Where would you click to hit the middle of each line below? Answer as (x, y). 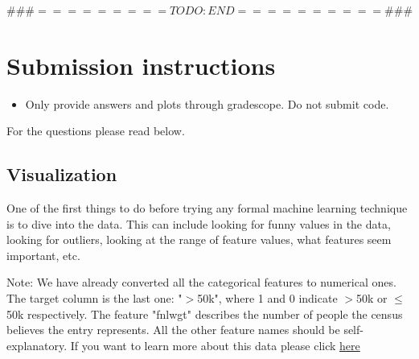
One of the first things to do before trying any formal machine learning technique (207, 208)
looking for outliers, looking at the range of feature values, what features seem (199, 239)
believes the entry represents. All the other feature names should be (173, 330)
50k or (372, 298)
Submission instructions (141, 65)
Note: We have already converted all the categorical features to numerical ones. (201, 282)
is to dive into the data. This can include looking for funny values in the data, (199, 223)
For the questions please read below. (96, 131)
